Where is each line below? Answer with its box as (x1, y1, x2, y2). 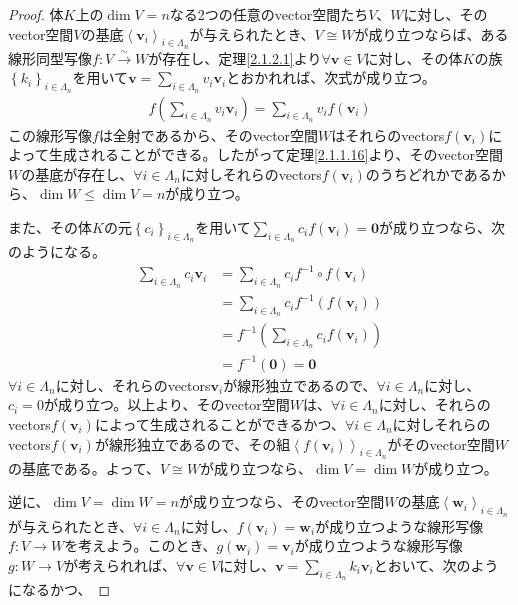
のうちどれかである (365, 163, 492, 184)
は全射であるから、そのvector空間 (98, 124, 319, 145)
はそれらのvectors (331, 124, 445, 145)
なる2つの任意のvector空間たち (169, 4, 369, 24)
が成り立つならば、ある (354, 23, 509, 44)
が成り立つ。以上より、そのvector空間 (43, 394, 290, 415)
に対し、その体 (364, 47, 463, 68)
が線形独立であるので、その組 (94, 433, 291, 454)
